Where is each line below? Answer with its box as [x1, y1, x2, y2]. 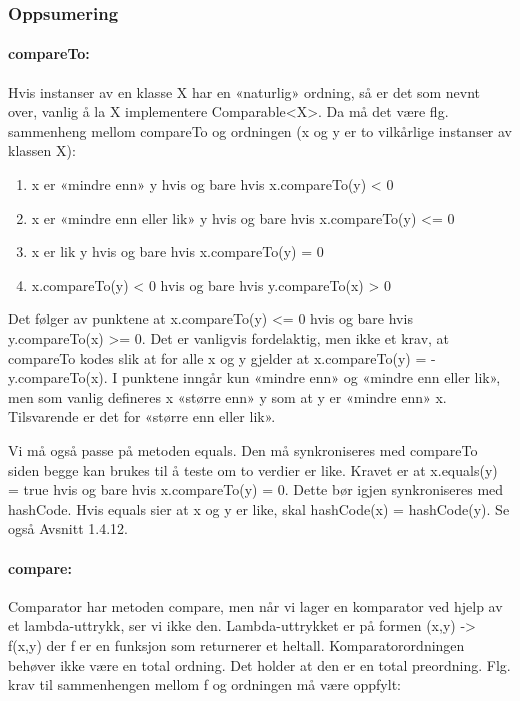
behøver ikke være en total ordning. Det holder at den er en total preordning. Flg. [8, 654, 511, 675]
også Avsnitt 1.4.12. [8, 518, 128, 539]
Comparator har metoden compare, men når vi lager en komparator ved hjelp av [8, 595, 503, 616]
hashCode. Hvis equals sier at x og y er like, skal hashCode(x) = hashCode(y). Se [8, 498, 510, 519]
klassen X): [8, 140, 76, 161]
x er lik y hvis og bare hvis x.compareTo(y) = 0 [31, 241, 324, 262]
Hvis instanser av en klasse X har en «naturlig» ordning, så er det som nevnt [8, 81, 481, 102]
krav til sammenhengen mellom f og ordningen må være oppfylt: [8, 674, 401, 695]
